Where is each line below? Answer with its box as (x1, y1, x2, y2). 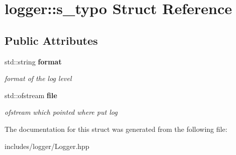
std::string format (5, 56, 62, 66)
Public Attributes (5, 32, 98, 48)
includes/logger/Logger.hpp (5, 140, 90, 151)
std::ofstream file (5, 90, 57, 100)
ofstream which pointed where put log (5, 107, 118, 117)
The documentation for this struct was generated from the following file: (5, 123, 227, 134)
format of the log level (5, 73, 72, 84)
